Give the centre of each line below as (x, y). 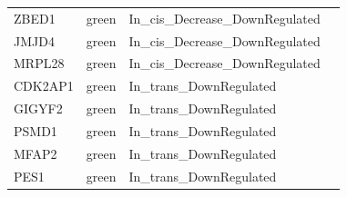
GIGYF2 (38, 108)
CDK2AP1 (44, 86)
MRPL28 (39, 63)
